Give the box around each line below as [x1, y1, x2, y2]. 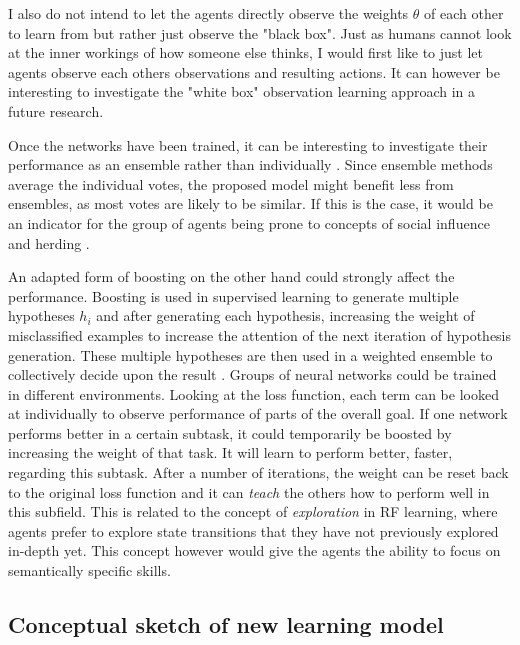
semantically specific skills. [8, 560, 171, 581]
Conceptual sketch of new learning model [8, 609, 444, 640]
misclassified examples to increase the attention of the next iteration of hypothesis [8, 324, 512, 345]
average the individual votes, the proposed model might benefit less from [8, 173, 454, 194]
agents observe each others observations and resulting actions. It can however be [8, 61, 500, 82]
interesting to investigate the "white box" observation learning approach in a [8, 81, 476, 102]
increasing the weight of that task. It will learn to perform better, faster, [8, 442, 453, 463]
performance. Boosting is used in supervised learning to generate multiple [8, 285, 459, 306]
